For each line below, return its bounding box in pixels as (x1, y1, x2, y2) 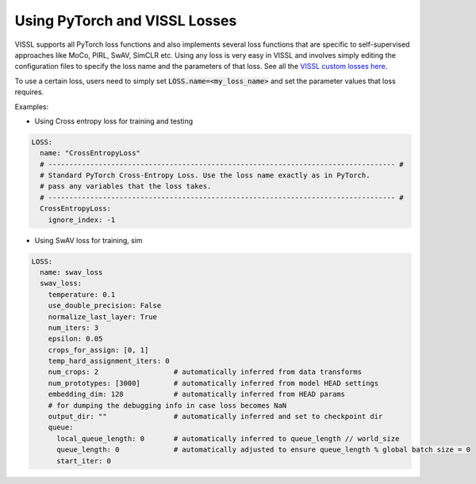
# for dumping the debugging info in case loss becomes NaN (48, 401, 287, 410)
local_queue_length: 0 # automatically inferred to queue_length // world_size (56, 434, 400, 443)
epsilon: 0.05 (48, 334, 103, 344)
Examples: (14, 101, 49, 111)
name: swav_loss (40, 268, 103, 276)
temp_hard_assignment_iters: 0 (48, 356, 170, 366)
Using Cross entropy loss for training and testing (34, 116, 194, 126)
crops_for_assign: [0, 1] (48, 345, 149, 354)
